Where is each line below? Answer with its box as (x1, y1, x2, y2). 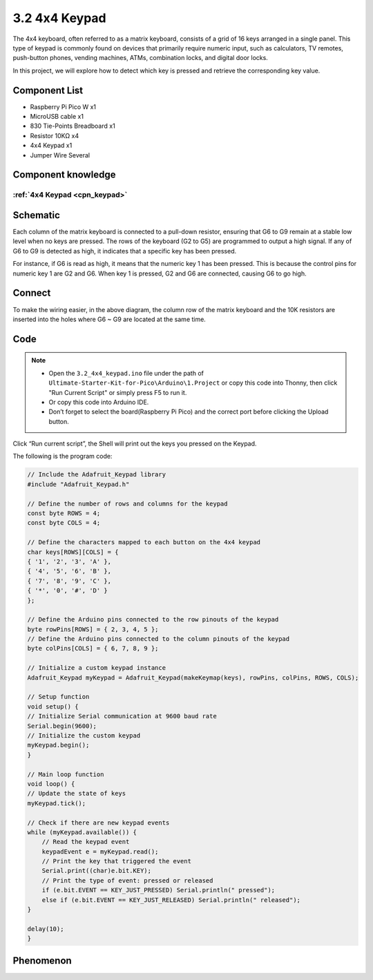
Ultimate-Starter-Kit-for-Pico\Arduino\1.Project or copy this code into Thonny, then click (48, 378, 338, 387)
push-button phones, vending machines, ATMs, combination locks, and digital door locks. (12, 54, 269, 62)
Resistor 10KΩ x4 (30, 131, 79, 140)
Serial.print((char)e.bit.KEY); (41, 867, 152, 875)
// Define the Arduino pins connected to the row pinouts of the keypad (27, 615, 279, 624)
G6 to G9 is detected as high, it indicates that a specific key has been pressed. (12, 247, 237, 255)
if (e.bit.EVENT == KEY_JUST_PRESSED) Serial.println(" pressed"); (41, 886, 276, 894)
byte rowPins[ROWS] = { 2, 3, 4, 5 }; (27, 625, 159, 633)
